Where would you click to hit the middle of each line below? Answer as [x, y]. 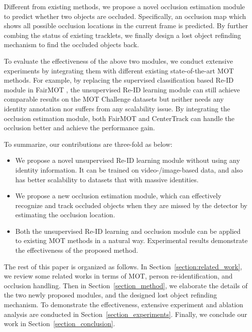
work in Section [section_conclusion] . [60, 323]
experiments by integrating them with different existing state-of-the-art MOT [119, 70]
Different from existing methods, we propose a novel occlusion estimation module [125, 6]
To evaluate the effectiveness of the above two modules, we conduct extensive [118, 61]
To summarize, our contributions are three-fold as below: [88, 144]
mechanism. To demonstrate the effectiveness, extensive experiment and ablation [124, 305]
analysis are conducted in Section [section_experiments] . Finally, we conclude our [126, 314]
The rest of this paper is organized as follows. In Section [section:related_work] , [123, 266]
